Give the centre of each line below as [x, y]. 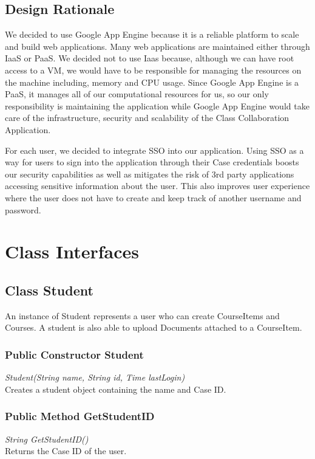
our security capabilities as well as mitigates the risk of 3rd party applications [150, 174]
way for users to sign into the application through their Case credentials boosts [152, 162]
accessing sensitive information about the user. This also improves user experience [157, 186]
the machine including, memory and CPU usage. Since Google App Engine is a [152, 82]
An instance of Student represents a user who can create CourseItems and [142, 315]
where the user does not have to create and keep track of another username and [153, 197]
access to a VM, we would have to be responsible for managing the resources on [153, 70]
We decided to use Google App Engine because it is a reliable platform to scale [152, 34]
